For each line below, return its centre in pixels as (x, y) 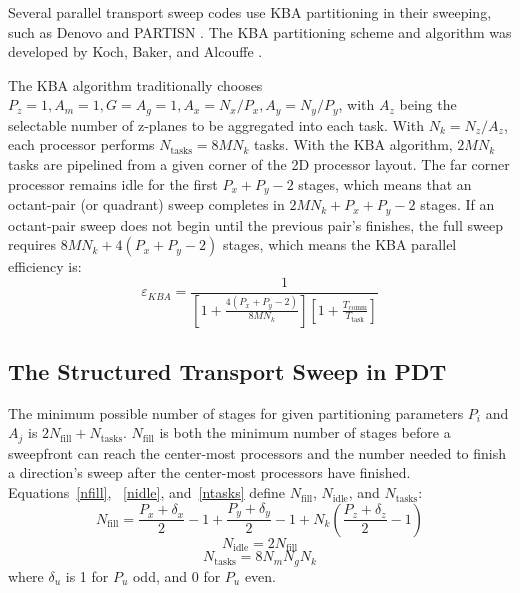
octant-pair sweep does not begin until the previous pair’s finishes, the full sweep (255, 224)
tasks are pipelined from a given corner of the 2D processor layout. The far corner (259, 164)
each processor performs (81, 144)
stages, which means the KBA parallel (339, 244)
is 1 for (87, 575)
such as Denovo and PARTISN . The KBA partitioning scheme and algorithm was (260, 31)
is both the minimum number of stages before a (305, 432)
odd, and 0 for (176, 575)
